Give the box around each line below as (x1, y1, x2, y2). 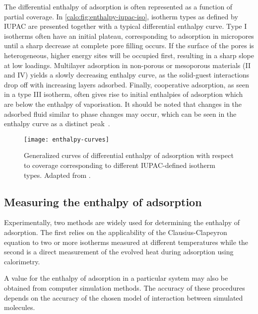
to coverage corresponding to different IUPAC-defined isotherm (24, 159, 215, 170)
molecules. (4, 302, 35, 313)
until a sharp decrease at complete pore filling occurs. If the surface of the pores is (4, 40, 254, 51)
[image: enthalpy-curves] (24, 136, 109, 143)
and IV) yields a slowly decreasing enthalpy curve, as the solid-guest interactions (4, 70, 250, 80)
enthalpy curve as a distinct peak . (4, 118, 110, 129)
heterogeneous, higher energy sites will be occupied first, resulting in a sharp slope (4, 50, 254, 60)
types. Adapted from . (24, 169, 91, 180)
